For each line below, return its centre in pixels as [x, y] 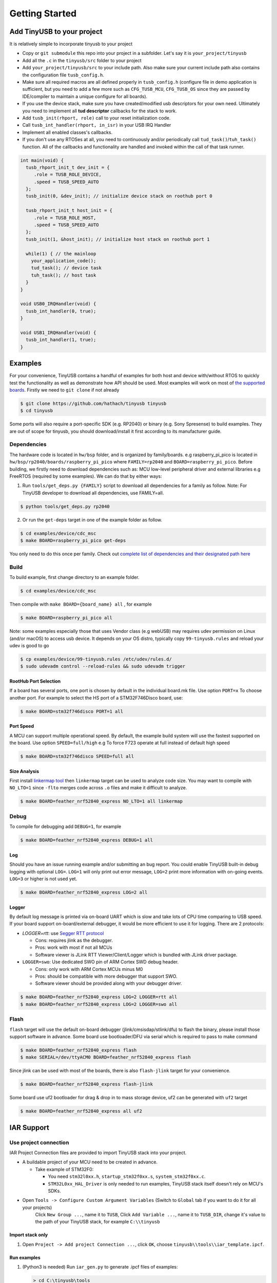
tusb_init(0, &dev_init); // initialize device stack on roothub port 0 [119, 196]
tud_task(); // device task [66, 268]
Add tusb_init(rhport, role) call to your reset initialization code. [96, 118]
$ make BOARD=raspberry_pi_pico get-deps [73, 541]
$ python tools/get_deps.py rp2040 [65, 506]
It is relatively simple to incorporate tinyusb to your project [71, 44]
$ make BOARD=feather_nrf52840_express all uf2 [81, 1111]
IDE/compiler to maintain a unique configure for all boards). [85, 96]
